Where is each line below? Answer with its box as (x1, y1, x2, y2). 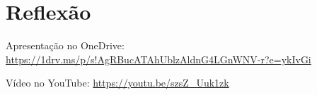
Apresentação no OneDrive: (6, 38, 125, 53)
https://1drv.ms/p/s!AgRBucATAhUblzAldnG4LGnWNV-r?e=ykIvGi (6, 51, 311, 66)
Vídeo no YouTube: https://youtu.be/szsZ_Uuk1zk (6, 75, 229, 90)
